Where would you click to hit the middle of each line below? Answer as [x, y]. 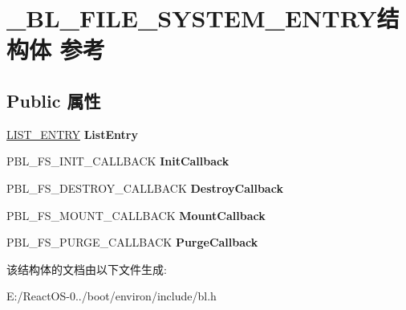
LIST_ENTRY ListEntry [72, 134]
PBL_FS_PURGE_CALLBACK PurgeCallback [132, 242]
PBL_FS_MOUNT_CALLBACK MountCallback [136, 215]
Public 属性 [54, 100]
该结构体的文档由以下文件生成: [87, 269]
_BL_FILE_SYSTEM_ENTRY [192, 18]
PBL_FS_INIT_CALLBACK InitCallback [118, 161]
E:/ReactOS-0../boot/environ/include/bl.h [112, 296]
